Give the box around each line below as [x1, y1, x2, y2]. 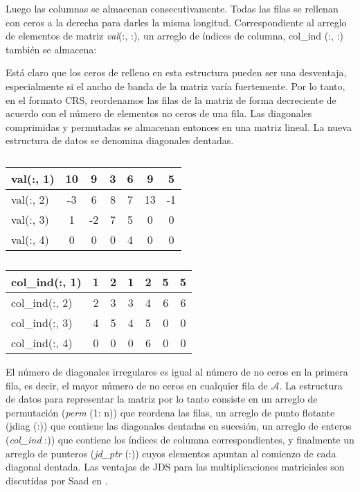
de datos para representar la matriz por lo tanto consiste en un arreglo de [6, 392, 318, 406]
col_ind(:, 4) [11, 334, 73, 351]
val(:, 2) [11, 191, 49, 207]
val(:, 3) [11, 211, 49, 227]
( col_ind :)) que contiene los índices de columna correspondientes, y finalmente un [6, 432, 354, 446]
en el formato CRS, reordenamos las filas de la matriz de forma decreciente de [6, 92, 336, 107]
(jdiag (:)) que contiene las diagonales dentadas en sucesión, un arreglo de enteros [6, 419, 352, 433]
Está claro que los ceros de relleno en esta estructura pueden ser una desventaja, [6, 65, 347, 80]
